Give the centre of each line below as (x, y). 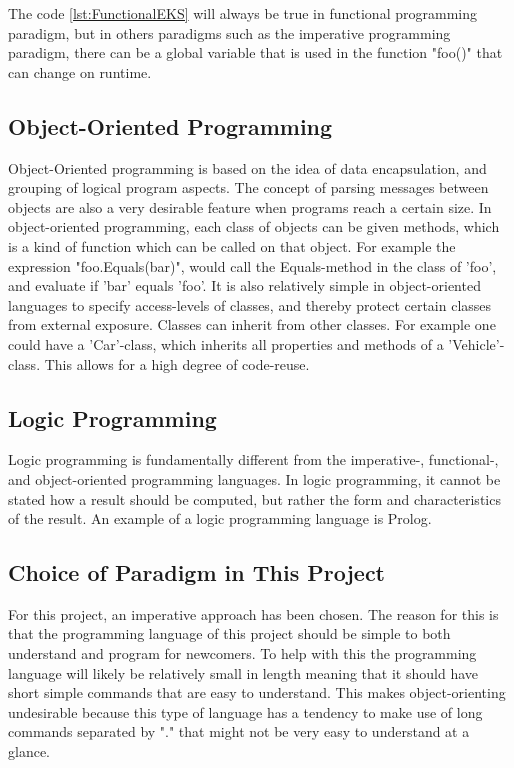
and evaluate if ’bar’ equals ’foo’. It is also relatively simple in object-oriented (244, 285)
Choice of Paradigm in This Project (197, 572)
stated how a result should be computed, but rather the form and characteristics (254, 498)
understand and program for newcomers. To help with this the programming (242, 653)
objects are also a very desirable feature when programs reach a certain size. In (250, 206)
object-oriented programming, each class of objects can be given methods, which (254, 226)
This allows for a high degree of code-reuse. (177, 363)
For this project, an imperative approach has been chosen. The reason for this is (253, 613)
